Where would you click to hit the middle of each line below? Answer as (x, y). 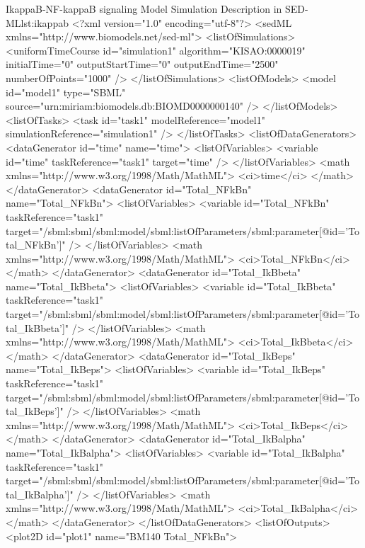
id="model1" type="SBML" (66, 92)
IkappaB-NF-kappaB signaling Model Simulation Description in (144, 8)
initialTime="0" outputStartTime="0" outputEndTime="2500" (142, 64)
